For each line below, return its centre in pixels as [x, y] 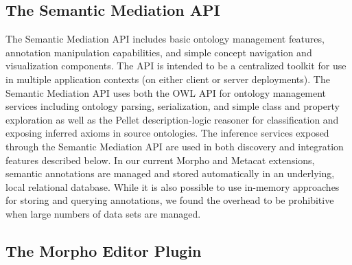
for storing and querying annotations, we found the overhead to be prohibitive [170, 200]
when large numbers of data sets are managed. [103, 213]
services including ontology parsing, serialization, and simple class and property [173, 106]
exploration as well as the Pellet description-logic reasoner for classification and [172, 119]
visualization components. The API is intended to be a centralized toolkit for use [176, 66]
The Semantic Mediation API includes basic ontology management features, [165, 39]
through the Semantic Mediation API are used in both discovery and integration [175, 146]
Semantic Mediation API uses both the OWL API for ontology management [166, 92]
